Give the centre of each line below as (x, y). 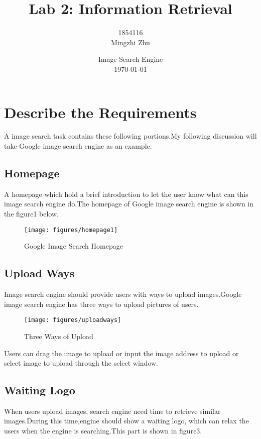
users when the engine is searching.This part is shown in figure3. (103, 431)
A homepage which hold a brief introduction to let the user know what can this (126, 194)
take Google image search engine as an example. (78, 146)
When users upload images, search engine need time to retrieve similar (112, 411)
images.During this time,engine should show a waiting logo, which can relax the (126, 421)
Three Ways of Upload (59, 336)
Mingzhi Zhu (130, 42)
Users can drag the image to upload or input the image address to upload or (121, 353)
